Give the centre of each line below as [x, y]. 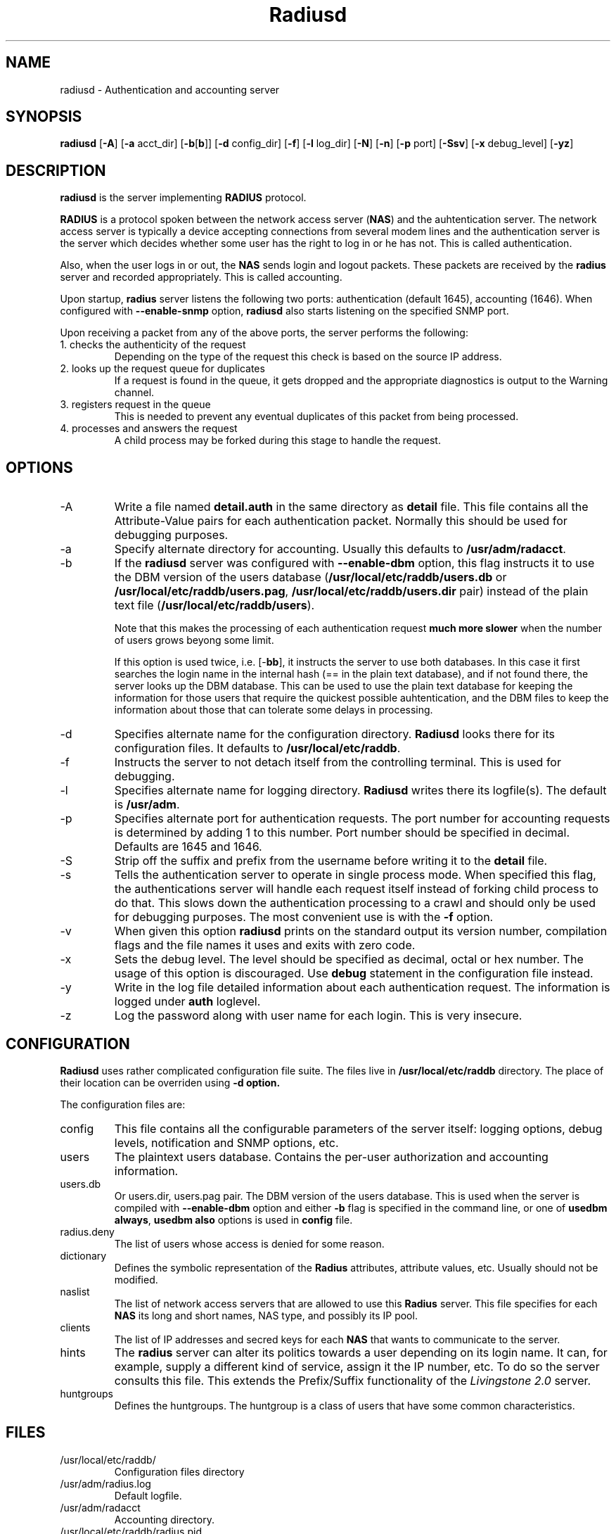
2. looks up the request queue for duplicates [162, 369]
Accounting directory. [164, 1519]
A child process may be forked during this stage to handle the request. [277, 440]
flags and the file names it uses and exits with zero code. [265, 945]
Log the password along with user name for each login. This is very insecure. [318, 1016]
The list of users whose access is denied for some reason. [249, 1243]
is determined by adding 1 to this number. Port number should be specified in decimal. [342, 833]
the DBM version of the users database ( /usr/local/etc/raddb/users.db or [310, 577]
